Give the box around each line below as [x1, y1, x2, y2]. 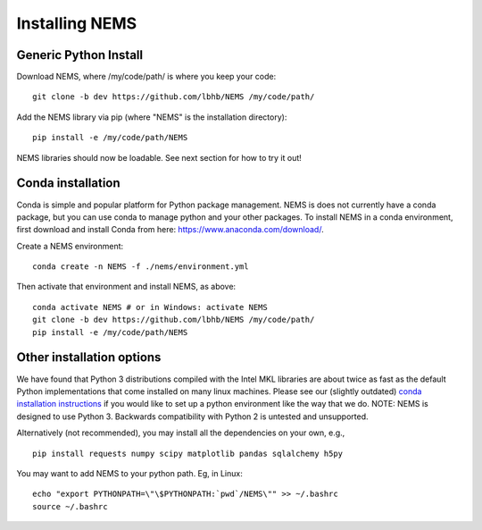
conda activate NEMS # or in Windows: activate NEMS [32, 302, 268, 312]
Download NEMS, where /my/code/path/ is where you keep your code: [16, 72, 277, 82]
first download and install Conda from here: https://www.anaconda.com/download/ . [16, 224, 325, 235]
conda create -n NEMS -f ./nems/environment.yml [32, 262, 249, 272]
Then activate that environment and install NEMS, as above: [16, 282, 237, 292]
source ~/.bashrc [32, 501, 108, 511]
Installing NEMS [16, 13, 137, 33]
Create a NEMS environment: [16, 240, 124, 251]
